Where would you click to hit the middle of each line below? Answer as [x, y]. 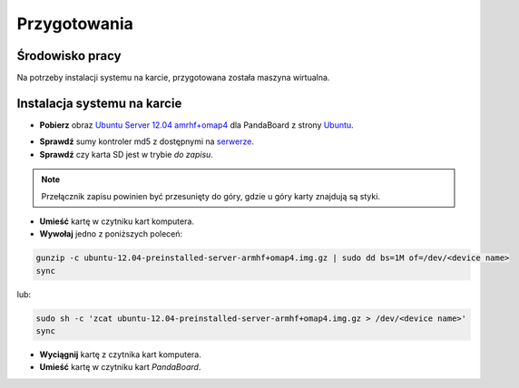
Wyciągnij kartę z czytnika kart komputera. [120, 354]
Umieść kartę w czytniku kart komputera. [117, 221]
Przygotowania [75, 24]
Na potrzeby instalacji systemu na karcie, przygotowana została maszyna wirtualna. [173, 78]
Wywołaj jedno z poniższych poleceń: [111, 234]
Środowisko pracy [69, 56]
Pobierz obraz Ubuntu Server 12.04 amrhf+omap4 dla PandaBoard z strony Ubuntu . [196, 125]
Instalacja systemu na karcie [99, 103]
